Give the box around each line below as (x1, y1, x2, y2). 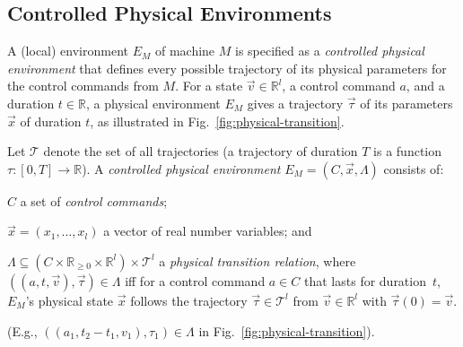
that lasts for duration (304, 271, 426, 290)
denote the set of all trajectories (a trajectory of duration (43, 142, 358, 160)
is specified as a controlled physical (234, 41, 424, 60)
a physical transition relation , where (159, 251, 356, 270)
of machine (154, 41, 215, 60)
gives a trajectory (247, 93, 344, 112)
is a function (373, 142, 442, 160)
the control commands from (7, 76, 159, 95)
